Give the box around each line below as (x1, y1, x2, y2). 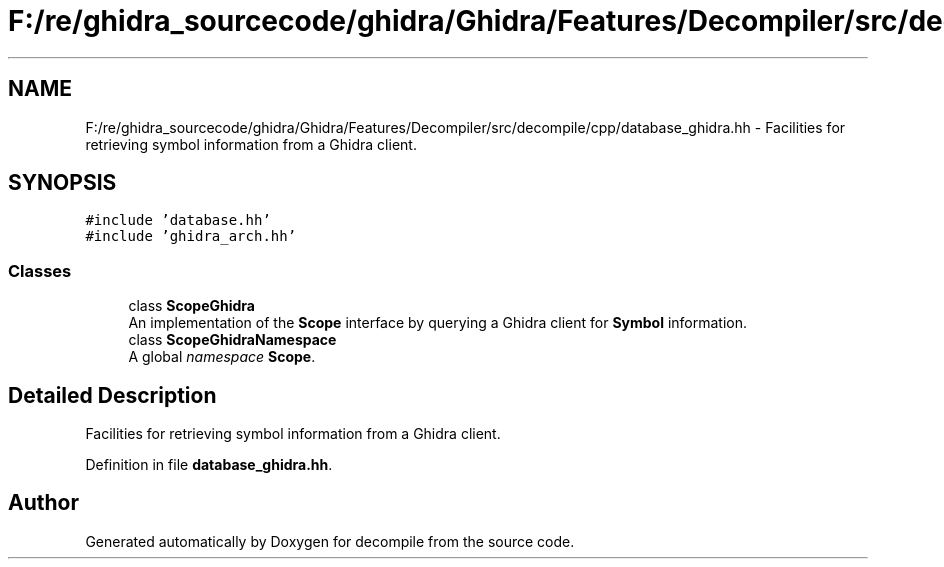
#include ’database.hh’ (85, 212, 271, 229)
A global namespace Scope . (128, 348, 316, 366)
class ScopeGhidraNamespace (128, 331, 337, 349)
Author (8, 490, 79, 516)
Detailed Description (8, 382, 217, 408)
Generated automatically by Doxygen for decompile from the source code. (85, 532, 575, 550)
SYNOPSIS (8, 170, 117, 196)
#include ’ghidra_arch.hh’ (85, 228, 297, 245)
